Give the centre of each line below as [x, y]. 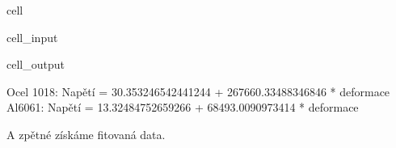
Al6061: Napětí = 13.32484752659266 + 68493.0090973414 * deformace [183, 107]
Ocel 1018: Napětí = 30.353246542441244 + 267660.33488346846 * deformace [198, 91]
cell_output [36, 64]
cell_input [32, 37]
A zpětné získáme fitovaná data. [86, 134]
